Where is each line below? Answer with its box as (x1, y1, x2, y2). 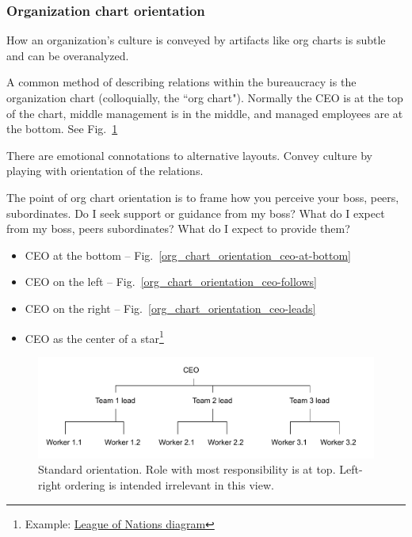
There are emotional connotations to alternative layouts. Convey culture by (6, 147, 372, 163)
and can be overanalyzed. (6, 47, 129, 63)
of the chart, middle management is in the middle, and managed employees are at (6, 105, 403, 121)
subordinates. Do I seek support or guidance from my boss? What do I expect (6, 204, 385, 221)
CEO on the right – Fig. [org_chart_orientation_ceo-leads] (25, 299, 316, 316)
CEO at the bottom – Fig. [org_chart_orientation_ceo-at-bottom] (25, 246, 352, 263)
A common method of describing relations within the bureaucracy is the (6, 74, 357, 90)
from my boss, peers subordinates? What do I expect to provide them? (6, 220, 350, 237)
